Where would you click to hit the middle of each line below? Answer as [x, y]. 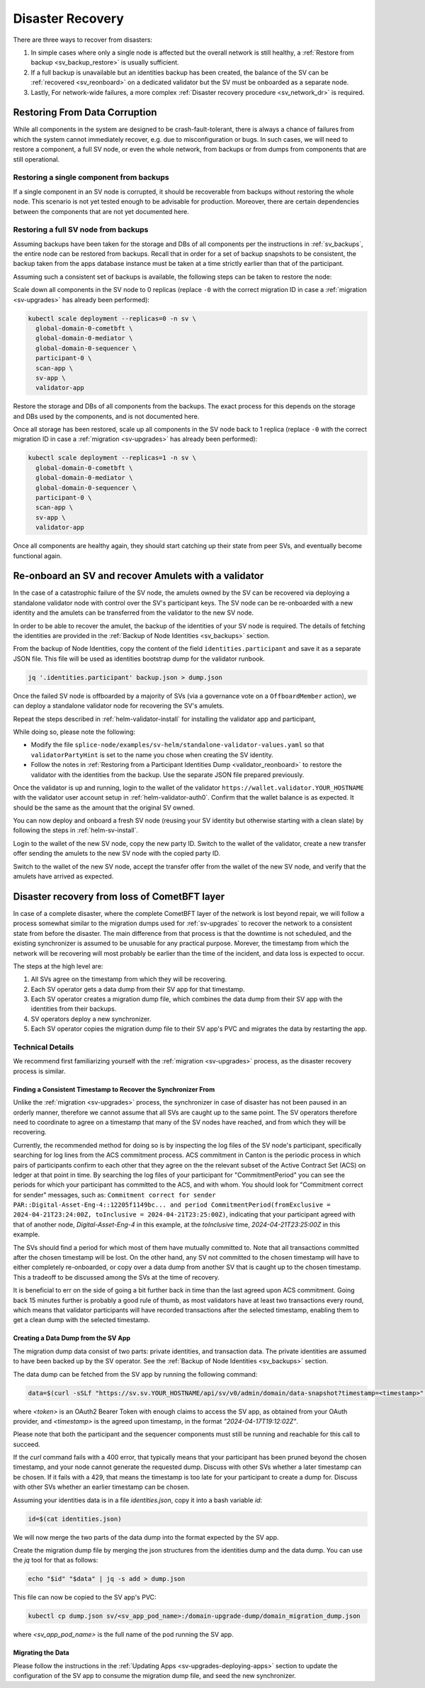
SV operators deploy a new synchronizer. [91, 1019]
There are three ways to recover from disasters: [83, 40]
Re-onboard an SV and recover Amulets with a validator [138, 576]
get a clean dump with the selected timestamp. [81, 1320]
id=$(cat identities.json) [75, 1519]
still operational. [36, 159]
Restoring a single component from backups [91, 177]
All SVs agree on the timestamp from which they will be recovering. [129, 979]
